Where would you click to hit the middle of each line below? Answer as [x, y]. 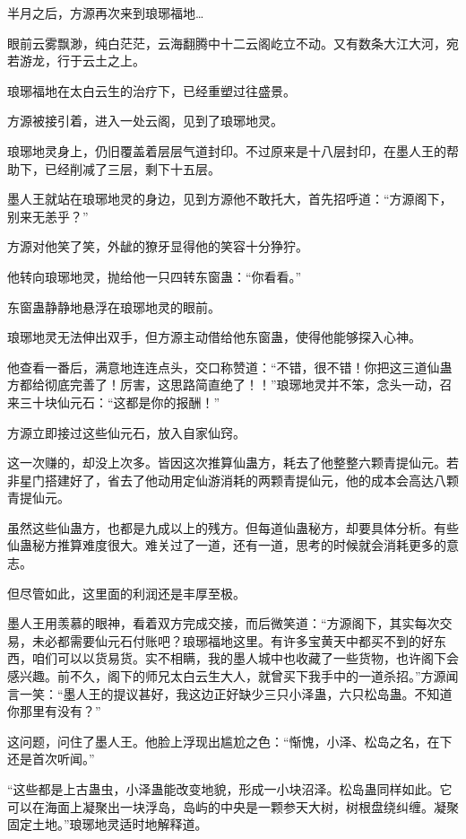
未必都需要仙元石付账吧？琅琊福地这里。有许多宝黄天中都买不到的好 [233, 640]
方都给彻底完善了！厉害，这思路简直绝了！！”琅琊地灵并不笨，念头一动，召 [230, 385]
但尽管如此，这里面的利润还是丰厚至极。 [126, 593]
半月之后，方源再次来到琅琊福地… [106, 13]
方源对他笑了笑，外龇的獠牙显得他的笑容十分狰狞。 [158, 246]
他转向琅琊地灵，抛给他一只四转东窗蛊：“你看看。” [155, 276]
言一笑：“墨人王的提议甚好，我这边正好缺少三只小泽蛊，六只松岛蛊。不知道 [230, 693]
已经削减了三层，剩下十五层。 [132, 168]
